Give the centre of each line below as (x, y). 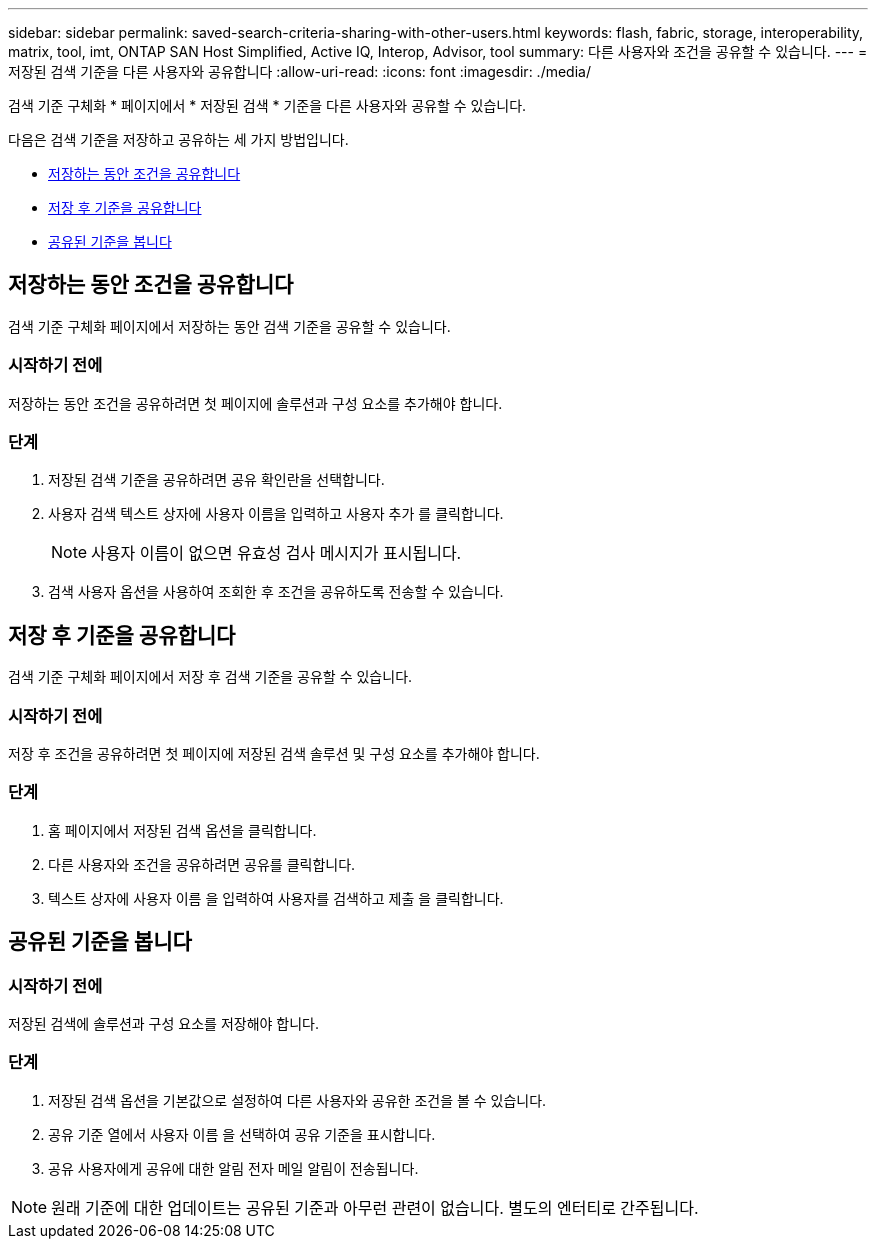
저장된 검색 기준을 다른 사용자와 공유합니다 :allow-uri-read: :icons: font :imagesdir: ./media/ (299, 71)
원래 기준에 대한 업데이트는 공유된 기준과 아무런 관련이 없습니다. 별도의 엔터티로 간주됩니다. (375, 1207)
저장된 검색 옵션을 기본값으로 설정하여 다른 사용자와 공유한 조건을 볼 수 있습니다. (297, 1100)
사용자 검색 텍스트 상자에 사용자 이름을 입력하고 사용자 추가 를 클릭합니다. (276, 514)
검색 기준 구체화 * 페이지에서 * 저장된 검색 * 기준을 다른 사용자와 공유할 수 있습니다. (267, 105)
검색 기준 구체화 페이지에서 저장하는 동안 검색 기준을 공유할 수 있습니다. (229, 326)
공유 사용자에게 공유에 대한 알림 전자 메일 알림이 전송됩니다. (233, 1168)
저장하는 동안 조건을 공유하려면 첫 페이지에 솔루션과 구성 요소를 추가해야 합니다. (255, 403)
